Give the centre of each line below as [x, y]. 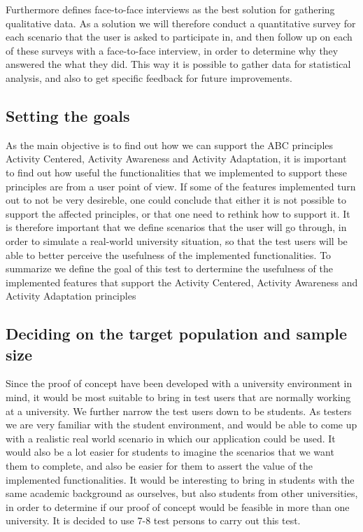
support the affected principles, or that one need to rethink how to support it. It [178, 213]
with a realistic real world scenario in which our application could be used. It [171, 438]
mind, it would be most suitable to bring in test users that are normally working [178, 397]
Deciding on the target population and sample [177, 334]
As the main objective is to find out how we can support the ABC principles [170, 145]
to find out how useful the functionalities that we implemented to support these [177, 172]
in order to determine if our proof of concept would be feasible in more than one [178, 506]
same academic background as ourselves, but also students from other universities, [182, 493]
